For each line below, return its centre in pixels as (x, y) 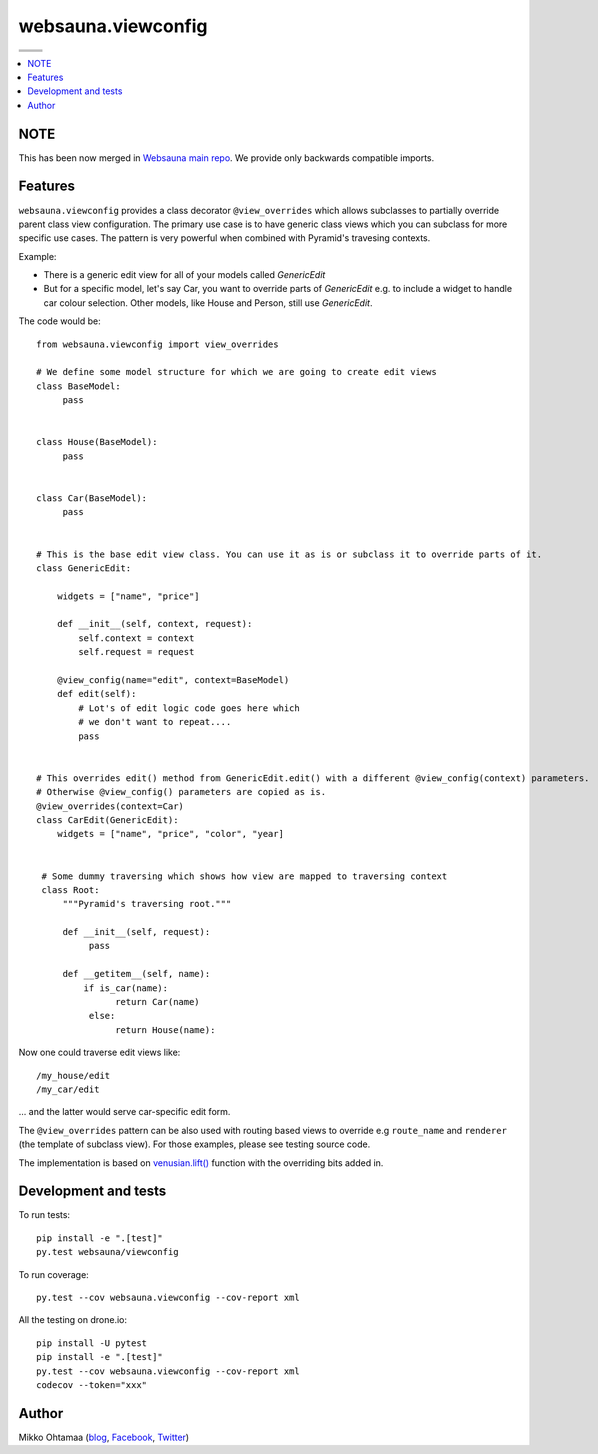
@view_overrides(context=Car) (110, 806)
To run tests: (44, 1215)
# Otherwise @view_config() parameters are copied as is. (181, 792)
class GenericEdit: (84, 568)
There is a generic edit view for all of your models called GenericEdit (184, 275)
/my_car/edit (68, 1089)
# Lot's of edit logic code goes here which (189, 708)
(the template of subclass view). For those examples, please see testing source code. (194, 1144)
